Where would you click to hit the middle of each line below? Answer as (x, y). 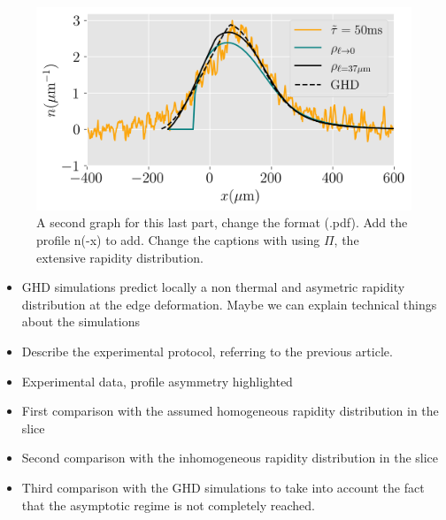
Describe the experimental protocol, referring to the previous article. (207, 351)
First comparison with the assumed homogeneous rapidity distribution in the (230, 411)
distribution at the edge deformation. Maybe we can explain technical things (229, 304)
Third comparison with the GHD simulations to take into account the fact (223, 487)
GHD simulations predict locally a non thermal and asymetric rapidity (213, 287)
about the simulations (81, 321)
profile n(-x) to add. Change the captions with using (178, 239)
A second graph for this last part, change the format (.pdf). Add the (222, 222)
